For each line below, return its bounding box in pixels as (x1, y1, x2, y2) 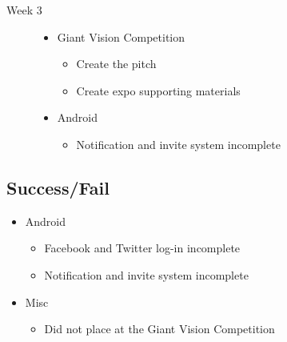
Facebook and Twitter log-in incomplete (44, 239, 241, 256)
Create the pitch (76, 55, 157, 72)
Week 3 (6, 2, 42, 18)
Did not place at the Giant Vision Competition (44, 320, 275, 337)
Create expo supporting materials (76, 82, 241, 99)
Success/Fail (6, 175, 110, 199)
